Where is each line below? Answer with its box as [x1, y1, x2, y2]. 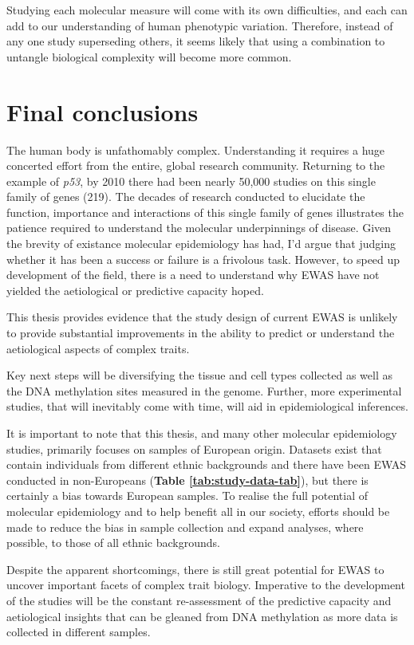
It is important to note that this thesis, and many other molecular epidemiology [6, 425, 397, 441]
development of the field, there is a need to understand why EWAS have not [6, 266, 380, 283]
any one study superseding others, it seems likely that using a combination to [6, 33, 385, 49]
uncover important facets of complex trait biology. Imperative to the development [6, 576, 405, 593]
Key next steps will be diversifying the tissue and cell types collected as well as [6, 367, 392, 383]
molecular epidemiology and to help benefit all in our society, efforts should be [6, 502, 390, 519]
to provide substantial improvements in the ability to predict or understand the [6, 324, 395, 341]
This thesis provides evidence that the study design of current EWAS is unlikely [6, 309, 398, 325]
